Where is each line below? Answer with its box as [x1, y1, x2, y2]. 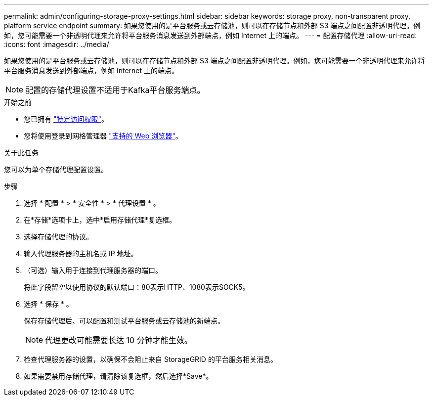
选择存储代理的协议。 [24, 232, 93, 241]
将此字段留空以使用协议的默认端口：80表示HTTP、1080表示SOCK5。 [24, 283, 250, 291]
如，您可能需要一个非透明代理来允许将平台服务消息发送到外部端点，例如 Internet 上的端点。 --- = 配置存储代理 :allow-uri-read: [4, 31, 417, 40]
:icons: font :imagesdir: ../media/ [4, 40, 109, 48]
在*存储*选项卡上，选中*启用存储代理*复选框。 [24, 216, 176, 224]
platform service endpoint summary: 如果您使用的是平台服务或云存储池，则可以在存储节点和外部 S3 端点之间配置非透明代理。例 [4, 21, 421, 30]
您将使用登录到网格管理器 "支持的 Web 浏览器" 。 [24, 132, 182, 140]
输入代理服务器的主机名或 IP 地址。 [24, 249, 138, 258]
